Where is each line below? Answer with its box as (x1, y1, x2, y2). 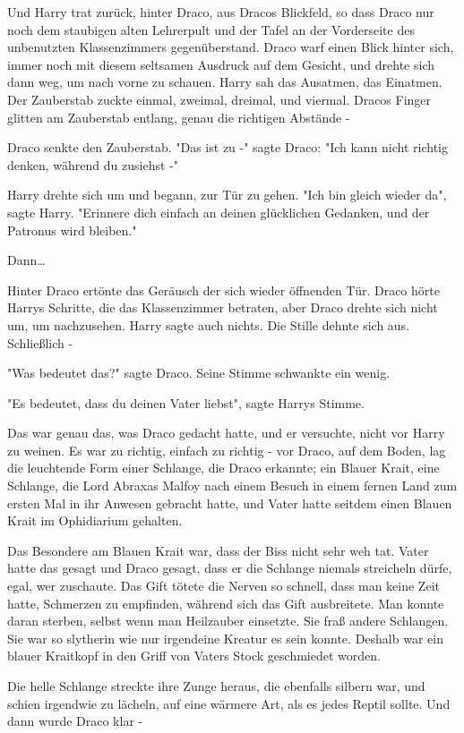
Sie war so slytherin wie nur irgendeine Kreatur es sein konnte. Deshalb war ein (7, 628, 443, 647)
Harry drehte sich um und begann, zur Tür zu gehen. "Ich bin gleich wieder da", (7, 185, 447, 204)
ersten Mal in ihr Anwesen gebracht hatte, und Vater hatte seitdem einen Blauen (7, 493, 452, 512)
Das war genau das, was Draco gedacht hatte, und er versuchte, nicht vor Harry (7, 423, 445, 442)
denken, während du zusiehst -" (7, 155, 178, 174)
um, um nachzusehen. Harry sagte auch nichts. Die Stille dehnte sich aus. (7, 315, 410, 334)
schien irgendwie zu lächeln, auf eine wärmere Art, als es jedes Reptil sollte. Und (7, 694, 451, 712)
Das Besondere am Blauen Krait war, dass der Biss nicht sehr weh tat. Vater (7, 541, 429, 559)
